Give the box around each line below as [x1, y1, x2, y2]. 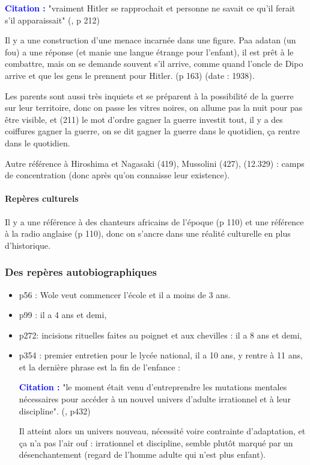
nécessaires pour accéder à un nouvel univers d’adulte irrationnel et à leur [19, 393, 291, 405]
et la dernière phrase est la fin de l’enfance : [19, 360, 180, 373]
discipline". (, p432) [19, 404, 91, 417]
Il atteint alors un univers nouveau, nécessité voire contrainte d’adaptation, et [19, 425, 306, 437]
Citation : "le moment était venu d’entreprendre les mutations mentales [19, 381, 287, 393]
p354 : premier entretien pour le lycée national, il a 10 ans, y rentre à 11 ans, [19, 349, 303, 361]
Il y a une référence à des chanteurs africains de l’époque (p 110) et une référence [5, 215, 304, 228]
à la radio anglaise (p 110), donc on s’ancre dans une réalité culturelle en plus [5, 227, 291, 240]
